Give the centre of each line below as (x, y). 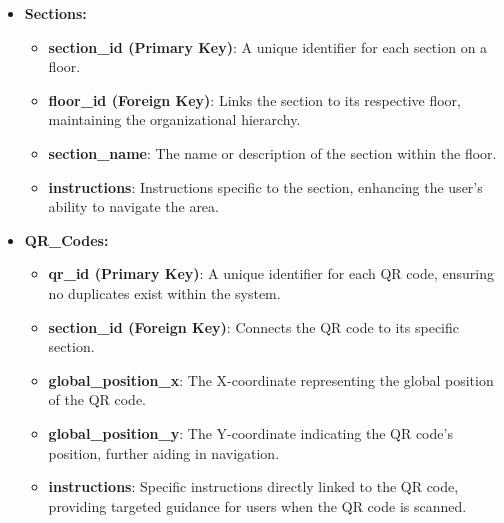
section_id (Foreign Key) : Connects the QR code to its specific (253, 326)
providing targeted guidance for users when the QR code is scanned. (257, 505)
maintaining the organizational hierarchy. (174, 119)
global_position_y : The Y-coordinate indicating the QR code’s (250, 432)
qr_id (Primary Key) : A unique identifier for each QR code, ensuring (271, 273)
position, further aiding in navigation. (164, 452)
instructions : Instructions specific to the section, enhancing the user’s (265, 186)
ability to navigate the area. (133, 206)
